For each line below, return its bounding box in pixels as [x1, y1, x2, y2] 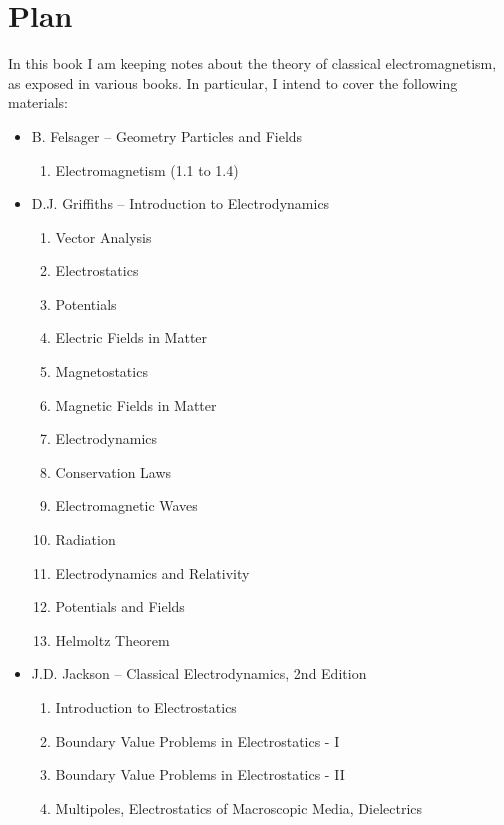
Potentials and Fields [55, 596, 185, 617]
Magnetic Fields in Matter [55, 394, 217, 415]
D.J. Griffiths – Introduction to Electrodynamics [31, 193, 330, 214]
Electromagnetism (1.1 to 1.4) [55, 159, 239, 180]
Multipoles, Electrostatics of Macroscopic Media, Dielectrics [55, 797, 423, 818]
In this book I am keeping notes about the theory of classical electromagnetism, [8, 53, 497, 74]
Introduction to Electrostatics [55, 697, 237, 717]
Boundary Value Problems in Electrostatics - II [55, 764, 345, 785]
